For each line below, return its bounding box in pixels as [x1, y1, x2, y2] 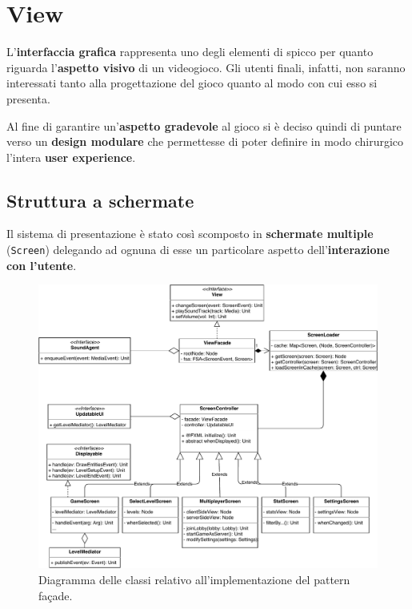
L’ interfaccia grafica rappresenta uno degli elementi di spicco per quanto [6, 43, 374, 60]
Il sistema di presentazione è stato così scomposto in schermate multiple [6, 225, 374, 242]
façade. [38, 587, 73, 603]
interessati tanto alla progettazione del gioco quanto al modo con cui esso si [6, 75, 378, 91]
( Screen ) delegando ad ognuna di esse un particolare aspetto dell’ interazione [6, 241, 390, 258]
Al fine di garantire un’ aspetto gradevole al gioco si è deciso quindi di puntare [6, 117, 402, 134]
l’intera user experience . [6, 148, 136, 165]
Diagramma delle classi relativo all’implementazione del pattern [38, 571, 350, 587]
